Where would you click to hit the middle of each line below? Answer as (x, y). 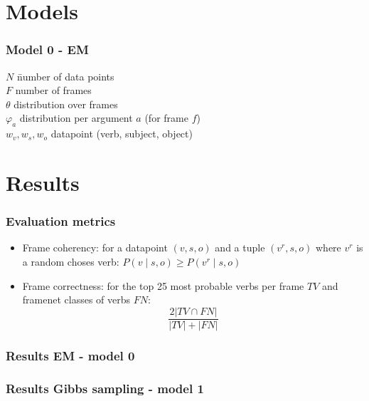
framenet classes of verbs (76, 300)
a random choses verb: (71, 261)
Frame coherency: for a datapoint (95, 248)
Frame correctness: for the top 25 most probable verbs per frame (163, 285)
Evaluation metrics (61, 221)
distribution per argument (76, 118)
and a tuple (240, 248)
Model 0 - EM (47, 50)
